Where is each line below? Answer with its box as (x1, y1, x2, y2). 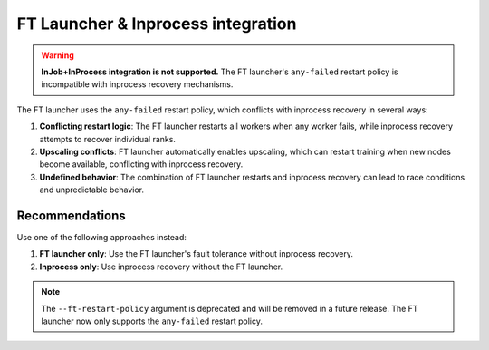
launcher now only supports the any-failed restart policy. (41, 316, 263, 326)
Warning (41, 50, 74, 61)
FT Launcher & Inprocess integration (16, 14, 297, 34)
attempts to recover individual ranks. (39, 133, 177, 144)
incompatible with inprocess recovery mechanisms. (41, 79, 234, 90)
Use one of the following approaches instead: (16, 231, 187, 242)
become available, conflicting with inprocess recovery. (39, 159, 244, 170)
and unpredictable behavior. (39, 184, 145, 195)
